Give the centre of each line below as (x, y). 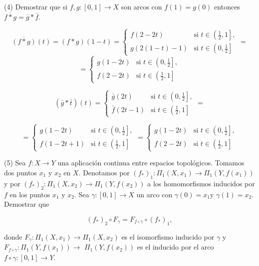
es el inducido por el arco (175, 247)
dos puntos (20, 173)
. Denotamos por (104, 173)
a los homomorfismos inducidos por (201, 183)
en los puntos (30, 194)
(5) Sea (15, 163)
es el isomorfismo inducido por (168, 236)
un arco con (154, 194)
